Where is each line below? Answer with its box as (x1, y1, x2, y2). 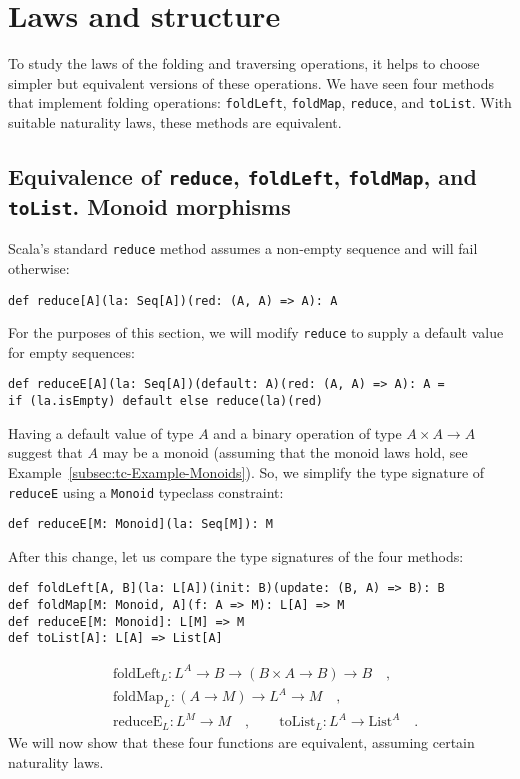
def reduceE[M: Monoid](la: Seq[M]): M (8, 517, 273, 532)
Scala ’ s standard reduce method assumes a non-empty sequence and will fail (8, 238, 478, 259)
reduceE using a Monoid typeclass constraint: (8, 481, 284, 502)
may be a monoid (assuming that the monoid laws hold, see (102, 442, 468, 463)
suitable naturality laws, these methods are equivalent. (8, 111, 342, 132)
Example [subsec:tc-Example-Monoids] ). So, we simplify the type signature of (8, 461, 485, 482)
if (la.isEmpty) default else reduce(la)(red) (8, 394, 323, 409)
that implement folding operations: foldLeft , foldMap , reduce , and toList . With (8, 92, 512, 113)
